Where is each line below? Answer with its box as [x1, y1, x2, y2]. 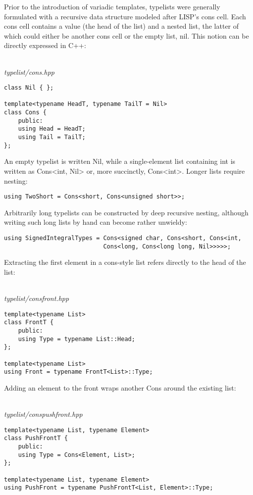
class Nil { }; [4, 84, 54, 92]
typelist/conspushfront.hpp [4, 409, 83, 419]
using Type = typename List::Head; [18, 335, 135, 343]
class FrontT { [4, 319, 54, 326]
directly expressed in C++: [4, 40, 86, 50]
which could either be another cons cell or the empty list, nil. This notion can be [4, 30, 249, 41]
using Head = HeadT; [18, 125, 86, 133]
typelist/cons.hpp [4, 66, 54, 77]
